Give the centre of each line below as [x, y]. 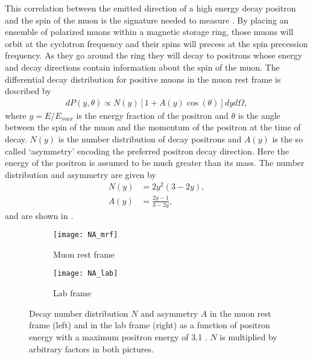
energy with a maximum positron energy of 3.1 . [118, 336]
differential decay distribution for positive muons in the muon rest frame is [143, 79]
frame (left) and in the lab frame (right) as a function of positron [150, 325]
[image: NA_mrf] [86, 235]
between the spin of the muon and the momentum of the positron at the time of [153, 127]
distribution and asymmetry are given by [81, 174]
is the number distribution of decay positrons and [150, 138]
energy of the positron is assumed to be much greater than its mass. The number [155, 163]
